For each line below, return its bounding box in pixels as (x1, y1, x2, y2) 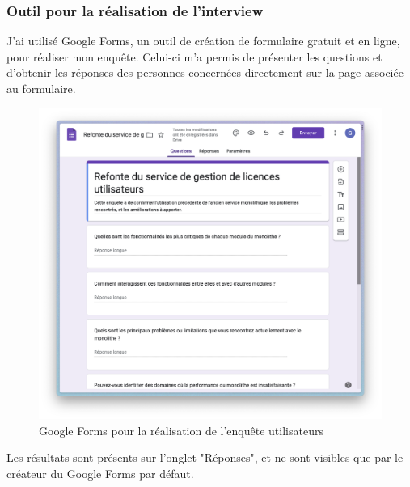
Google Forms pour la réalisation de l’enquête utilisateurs (39, 421, 323, 438)
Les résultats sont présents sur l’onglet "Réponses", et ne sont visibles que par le (6, 449, 404, 466)
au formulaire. (6, 80, 76, 96)
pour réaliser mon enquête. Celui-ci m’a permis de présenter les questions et (6, 48, 383, 65)
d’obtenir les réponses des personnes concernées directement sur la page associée (6, 64, 404, 81)
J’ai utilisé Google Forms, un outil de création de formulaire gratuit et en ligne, (6, 32, 400, 49)
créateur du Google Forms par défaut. (6, 465, 194, 482)
